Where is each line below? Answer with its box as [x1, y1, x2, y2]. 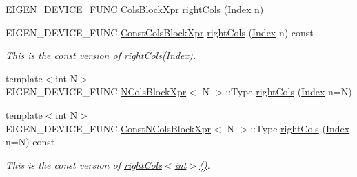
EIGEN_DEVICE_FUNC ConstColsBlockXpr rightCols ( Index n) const [6, 25, 314, 39]
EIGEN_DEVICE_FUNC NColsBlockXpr [6, 84, 187, 99]
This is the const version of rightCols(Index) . [6, 48, 196, 62]
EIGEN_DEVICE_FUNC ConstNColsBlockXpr [6, 121, 212, 135]
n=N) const [6, 134, 55, 149]
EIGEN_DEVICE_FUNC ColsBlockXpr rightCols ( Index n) [6, 2, 264, 16]
